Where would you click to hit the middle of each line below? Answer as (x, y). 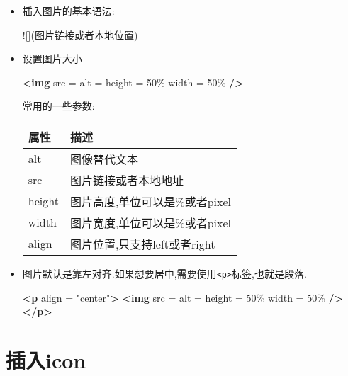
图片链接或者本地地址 (127, 180)
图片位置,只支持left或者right (142, 244)
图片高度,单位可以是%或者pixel (151, 201)
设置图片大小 (52, 58)
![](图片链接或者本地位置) (80, 34)
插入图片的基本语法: (68, 11)
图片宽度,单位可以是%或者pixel (151, 222)
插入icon (46, 360)
